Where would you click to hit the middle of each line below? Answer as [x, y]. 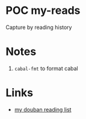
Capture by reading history [39, 27]
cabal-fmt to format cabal [46, 68]
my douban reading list [43, 109]
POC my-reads [43, 11]
